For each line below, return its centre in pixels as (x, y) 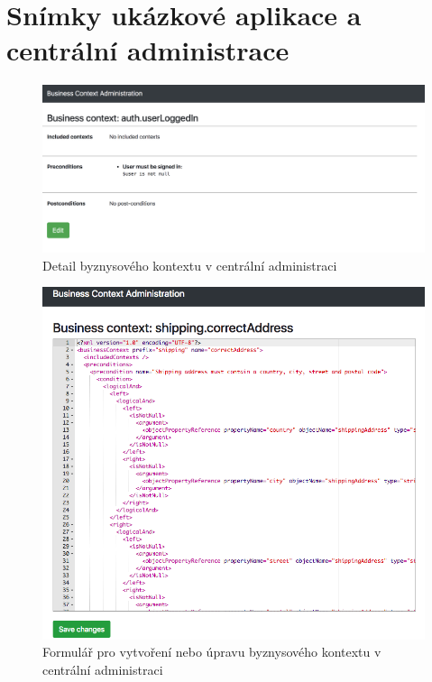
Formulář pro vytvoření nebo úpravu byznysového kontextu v (212, 652)
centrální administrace (148, 50)
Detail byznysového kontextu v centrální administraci (190, 265)
